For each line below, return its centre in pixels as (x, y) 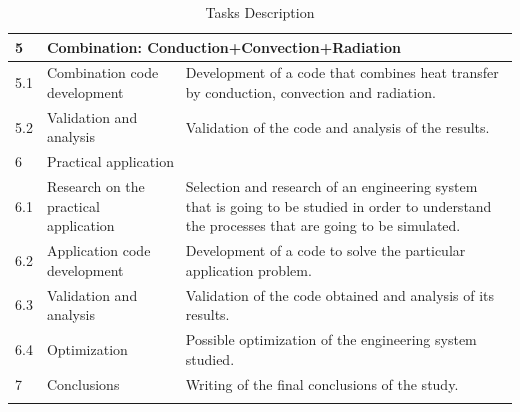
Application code (98, 250)
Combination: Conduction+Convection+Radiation (224, 46)
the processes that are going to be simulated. (323, 225)
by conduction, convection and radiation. (310, 92)
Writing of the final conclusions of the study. (322, 383)
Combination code (102, 72)
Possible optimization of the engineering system (331, 339)
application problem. (248, 269)
